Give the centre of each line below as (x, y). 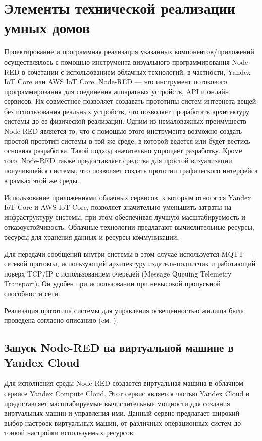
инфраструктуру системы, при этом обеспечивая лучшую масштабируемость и (125, 217)
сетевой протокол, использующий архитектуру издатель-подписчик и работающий (130, 264)
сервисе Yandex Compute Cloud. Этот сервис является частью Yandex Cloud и (127, 393)
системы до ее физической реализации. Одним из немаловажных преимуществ (125, 121)
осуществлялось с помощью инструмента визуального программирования (117, 61)
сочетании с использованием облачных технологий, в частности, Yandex (139, 71)
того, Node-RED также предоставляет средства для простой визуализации (118, 160)
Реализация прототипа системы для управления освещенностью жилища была (124, 310)
